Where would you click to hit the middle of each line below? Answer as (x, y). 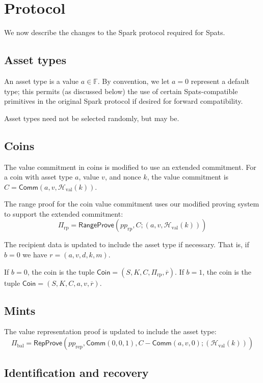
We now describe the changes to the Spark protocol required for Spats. (115, 32)
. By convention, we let (134, 81)
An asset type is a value (42, 81)
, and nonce (123, 177)
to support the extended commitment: (64, 213)
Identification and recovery (76, 373)
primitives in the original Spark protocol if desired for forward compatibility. (124, 101)
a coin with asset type (38, 177)
